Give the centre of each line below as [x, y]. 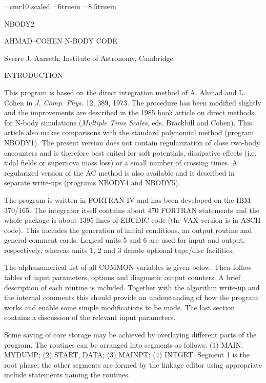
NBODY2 [19, 23]
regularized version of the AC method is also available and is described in [119, 172]
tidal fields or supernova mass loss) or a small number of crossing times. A [121, 163]
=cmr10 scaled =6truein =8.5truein [60, 6]
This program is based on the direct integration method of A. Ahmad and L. [125, 92]
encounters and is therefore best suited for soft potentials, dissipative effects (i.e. [130, 152]
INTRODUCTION [34, 75]
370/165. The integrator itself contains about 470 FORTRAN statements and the [132, 210]
